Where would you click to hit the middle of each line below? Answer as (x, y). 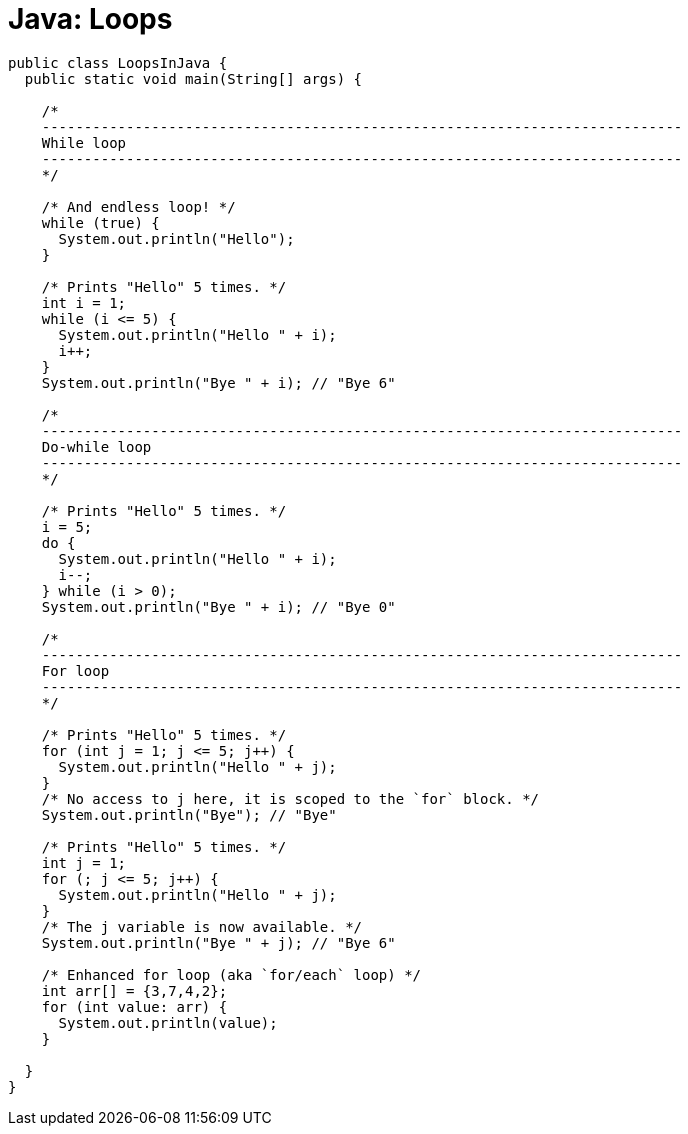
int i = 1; (84, 302)
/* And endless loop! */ (138, 206)
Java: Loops (90, 19)
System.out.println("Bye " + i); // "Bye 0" (218, 606)
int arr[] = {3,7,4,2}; (134, 990)
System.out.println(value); (168, 1022)
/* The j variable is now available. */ (202, 926)
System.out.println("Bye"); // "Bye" (189, 814)
